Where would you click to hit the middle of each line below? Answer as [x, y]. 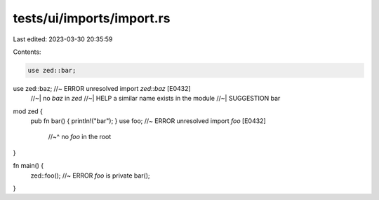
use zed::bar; [52, 70]
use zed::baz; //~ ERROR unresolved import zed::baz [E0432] [102, 88]
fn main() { [28, 166]
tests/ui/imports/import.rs [92, 18]
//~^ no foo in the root [80, 137]
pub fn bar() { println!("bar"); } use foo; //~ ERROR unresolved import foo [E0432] [148, 121]
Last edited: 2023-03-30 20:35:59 [63, 39]
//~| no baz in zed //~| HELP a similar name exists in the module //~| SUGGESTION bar [155, 99]
